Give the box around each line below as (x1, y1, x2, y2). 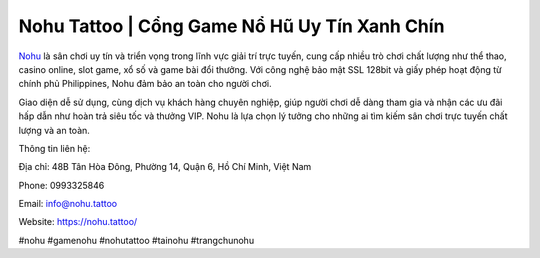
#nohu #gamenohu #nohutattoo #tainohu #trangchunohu (18, 234, 255, 246)
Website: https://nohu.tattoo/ (18, 216, 138, 228)
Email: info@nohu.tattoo (18, 198, 118, 210)
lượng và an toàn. (18, 124, 90, 136)
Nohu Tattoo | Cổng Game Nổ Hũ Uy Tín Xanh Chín (18, 15, 445, 37)
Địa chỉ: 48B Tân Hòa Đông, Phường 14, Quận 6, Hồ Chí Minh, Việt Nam (18, 161, 312, 173)
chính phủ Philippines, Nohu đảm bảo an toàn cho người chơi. (18, 78, 272, 90)
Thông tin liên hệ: (18, 142, 91, 154)
